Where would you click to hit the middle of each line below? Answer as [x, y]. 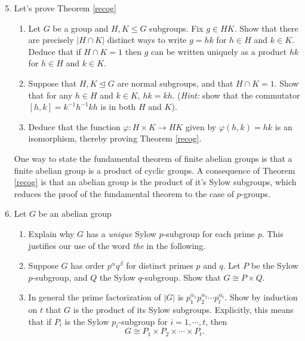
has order [88, 265]
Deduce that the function [74, 126]
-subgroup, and [60, 277]
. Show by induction [261, 297]
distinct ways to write [147, 40]
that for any [50, 95]
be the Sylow [275, 265]
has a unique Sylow [121, 233]
